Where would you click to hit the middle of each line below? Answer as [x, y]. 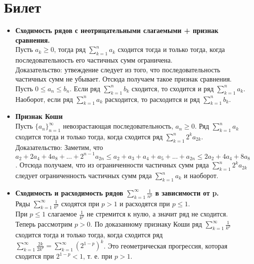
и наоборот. [201, 175]
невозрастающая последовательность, [118, 126]
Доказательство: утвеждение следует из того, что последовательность [118, 69]
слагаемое [62, 214]
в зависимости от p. [187, 192]
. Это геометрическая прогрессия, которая [166, 245]
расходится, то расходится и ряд [152, 99]
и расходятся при [145, 203]
